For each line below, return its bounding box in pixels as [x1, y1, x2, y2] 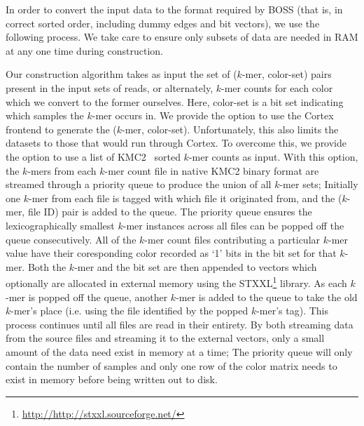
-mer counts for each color [221, 80, 333, 95]
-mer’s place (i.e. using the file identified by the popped [10, 303, 248, 318]
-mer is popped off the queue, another [6, 289, 168, 304]
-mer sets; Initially [279, 177, 358, 192]
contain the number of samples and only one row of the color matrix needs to [6, 358, 337, 373]
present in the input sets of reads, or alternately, [6, 80, 213, 95]
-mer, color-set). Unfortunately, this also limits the [122, 121, 339, 136]
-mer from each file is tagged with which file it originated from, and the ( [28, 190, 342, 205]
